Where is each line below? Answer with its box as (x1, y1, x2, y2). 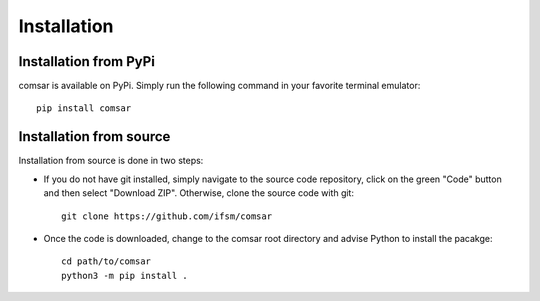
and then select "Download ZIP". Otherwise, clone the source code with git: (43, 187, 355, 199)
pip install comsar (36, 103, 132, 114)
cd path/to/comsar (61, 256, 152, 267)
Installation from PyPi (18, 53, 155, 70)
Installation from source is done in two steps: (18, 155, 204, 167)
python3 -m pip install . (61, 270, 189, 281)
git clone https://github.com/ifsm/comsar (61, 210, 273, 222)
